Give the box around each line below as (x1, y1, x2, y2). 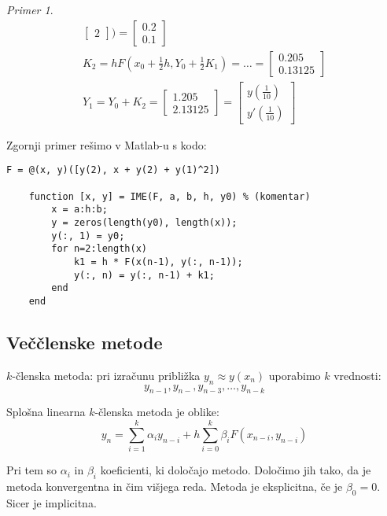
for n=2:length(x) (51, 243, 147, 255)
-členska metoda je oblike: (94, 404, 219, 420)
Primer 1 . (6, 2, 53, 17)
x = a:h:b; (51, 204, 108, 216)
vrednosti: (334, 367, 381, 383)
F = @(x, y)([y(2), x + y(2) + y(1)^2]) (6, 164, 221, 176)
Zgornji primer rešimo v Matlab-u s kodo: (6, 136, 207, 153)
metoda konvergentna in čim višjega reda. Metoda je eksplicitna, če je (6, 477, 343, 494)
